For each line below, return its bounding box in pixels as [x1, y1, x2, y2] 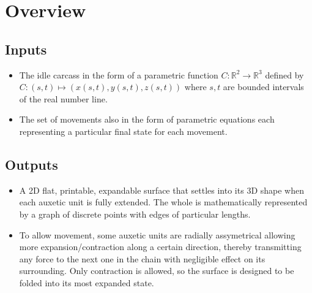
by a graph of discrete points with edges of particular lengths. [19, 207, 251, 220]
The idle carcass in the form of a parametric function [19, 68, 218, 81]
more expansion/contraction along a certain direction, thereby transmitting [19, 240, 302, 253]
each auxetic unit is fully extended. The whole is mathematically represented [19, 196, 308, 208]
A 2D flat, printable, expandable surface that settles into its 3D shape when [19, 183, 304, 196]
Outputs [5, 154, 58, 173]
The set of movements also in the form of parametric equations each [19, 113, 275, 126]
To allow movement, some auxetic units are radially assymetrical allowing [19, 228, 295, 241]
